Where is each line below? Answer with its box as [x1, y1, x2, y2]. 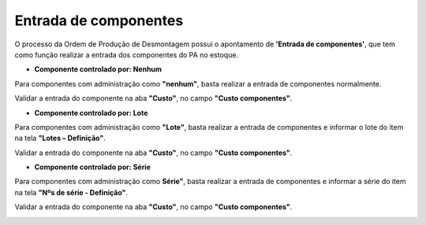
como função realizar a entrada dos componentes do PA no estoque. [14, 50, 239, 59]
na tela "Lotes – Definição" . [14, 134, 106, 143]
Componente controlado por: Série [34, 162, 151, 172]
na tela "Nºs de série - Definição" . [14, 187, 129, 197]
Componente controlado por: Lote [34, 108, 148, 117]
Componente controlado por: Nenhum [34, 65, 162, 74]
